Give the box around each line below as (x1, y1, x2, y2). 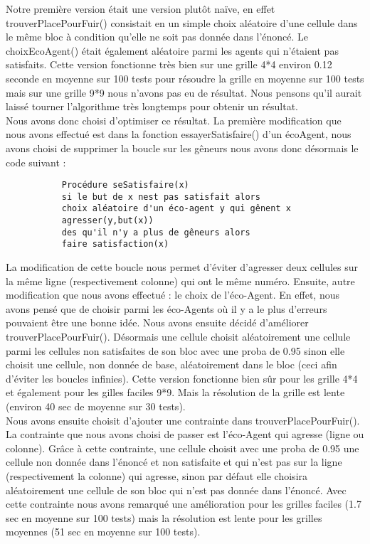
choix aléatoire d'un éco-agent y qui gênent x (61, 203, 291, 214)
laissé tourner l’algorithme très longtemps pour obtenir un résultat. (6, 99, 298, 114)
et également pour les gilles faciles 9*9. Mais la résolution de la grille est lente (6, 385, 345, 400)
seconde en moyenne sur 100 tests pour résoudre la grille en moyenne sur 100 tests (6, 70, 364, 85)
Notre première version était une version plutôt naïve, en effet (6, 1, 275, 16)
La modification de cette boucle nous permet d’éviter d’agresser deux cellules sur (6, 260, 359, 274)
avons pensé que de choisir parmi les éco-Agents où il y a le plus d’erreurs (6, 301, 327, 316)
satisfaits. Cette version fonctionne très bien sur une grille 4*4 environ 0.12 (6, 57, 332, 72)
